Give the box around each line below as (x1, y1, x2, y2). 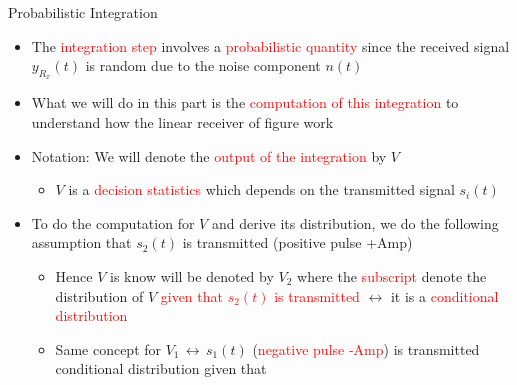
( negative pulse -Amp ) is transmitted (252, 338, 480, 359)
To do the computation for (31, 212, 195, 233)
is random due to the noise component (85, 55, 321, 76)
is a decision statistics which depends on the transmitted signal (68, 179, 455, 200)
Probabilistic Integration (8, 2, 158, 22)
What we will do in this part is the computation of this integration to (31, 92, 459, 113)
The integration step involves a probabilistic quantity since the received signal (31, 35, 510, 56)
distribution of (55, 285, 144, 306)
